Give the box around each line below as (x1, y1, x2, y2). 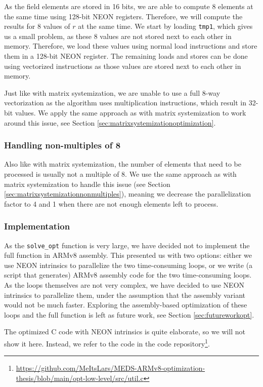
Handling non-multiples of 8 (4, 139, 121, 151)
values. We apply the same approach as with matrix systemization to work (15, 107, 246, 118)
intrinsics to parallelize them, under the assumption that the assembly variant (4, 289, 246, 300)
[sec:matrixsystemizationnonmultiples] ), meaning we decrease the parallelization (4, 188, 251, 199)
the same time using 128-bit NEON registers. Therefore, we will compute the (4, 11, 243, 21)
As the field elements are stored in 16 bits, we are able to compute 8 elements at (4, 1, 253, 11)
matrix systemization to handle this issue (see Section (4, 178, 170, 189)
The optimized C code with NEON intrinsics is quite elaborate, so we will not (4, 326, 245, 337)
